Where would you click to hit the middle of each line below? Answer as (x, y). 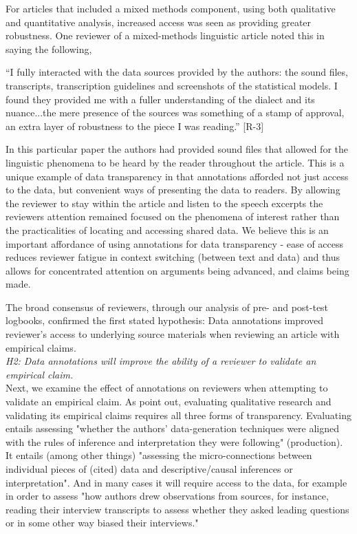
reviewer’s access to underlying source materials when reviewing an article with (173, 334)
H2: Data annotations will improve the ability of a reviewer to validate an (161, 361)
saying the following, (49, 49)
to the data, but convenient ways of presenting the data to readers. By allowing (173, 190)
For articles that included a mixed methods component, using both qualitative (171, 8)
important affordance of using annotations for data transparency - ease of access (175, 243)
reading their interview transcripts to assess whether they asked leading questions (177, 509)
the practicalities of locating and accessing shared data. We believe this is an (167, 229)
